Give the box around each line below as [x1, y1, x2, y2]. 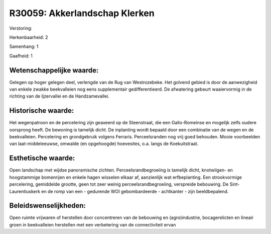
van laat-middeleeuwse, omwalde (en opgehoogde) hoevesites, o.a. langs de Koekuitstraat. [9, 141, 199, 147]
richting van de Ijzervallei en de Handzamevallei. [9, 93, 110, 99]
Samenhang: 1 [9, 43, 39, 50]
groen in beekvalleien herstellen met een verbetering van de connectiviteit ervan [9, 221, 176, 227]
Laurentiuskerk [9, 188, 40, 194]
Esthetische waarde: [9, 154, 75, 163]
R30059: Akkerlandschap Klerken [9, 8, 155, 19]
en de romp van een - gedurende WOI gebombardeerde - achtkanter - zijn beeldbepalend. [41, 188, 229, 194]
